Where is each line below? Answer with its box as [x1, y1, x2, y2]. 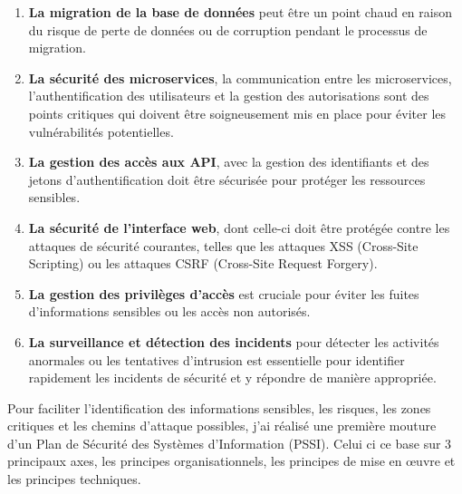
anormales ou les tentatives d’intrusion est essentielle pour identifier [28, 350, 405, 369]
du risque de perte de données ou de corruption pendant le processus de [28, 20, 428, 39]
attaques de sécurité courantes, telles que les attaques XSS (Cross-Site [28, 236, 419, 255]
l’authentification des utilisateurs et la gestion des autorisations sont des [28, 86, 429, 105]
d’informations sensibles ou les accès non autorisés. [28, 302, 311, 321]
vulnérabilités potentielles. [28, 121, 174, 140]
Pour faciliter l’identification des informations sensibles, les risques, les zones [7, 398, 431, 417]
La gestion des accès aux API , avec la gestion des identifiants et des [28, 152, 429, 171]
